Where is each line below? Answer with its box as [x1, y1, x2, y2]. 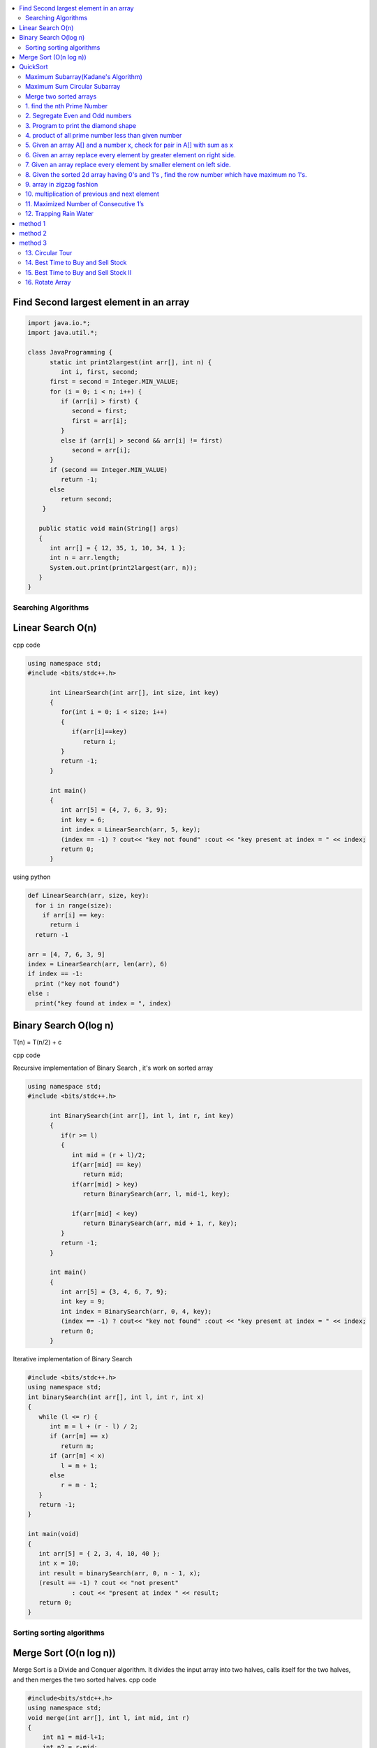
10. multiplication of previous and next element [25, 189, 160, 199]
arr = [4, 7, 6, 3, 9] [27, 950, 105, 958]
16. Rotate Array [25, 278, 71, 286]
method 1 [19, 219, 45, 227]
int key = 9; [60, 1298, 105, 1305]
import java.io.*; [27, 319, 91, 327]
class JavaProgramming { [27, 348, 113, 357]
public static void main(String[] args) [38, 524, 179, 533]
